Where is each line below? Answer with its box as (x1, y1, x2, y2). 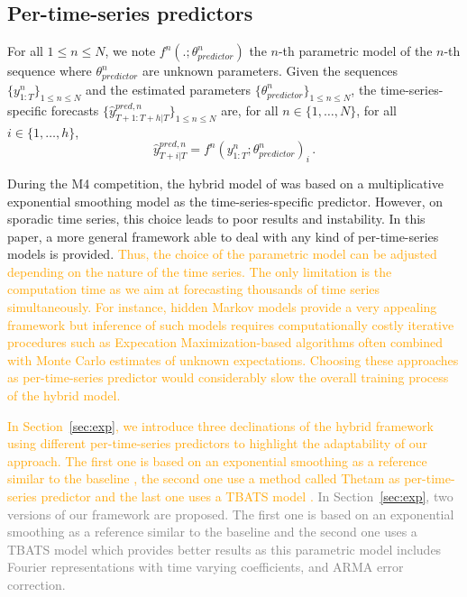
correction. (7, 574, 66, 593)
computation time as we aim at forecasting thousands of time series (7, 280, 380, 298)
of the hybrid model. (7, 386, 121, 405)
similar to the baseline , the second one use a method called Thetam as (7, 469, 400, 488)
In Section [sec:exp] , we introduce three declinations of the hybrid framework (7, 416, 434, 435)
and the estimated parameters (86, 79, 252, 98)
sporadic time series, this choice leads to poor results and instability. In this (7, 209, 426, 228)
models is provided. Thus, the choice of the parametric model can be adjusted (7, 244, 437, 263)
